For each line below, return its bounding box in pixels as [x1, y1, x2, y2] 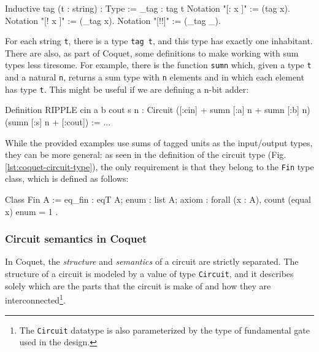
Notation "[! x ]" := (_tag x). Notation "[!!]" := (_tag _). [5, 14, 221, 26]
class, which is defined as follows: [5, 172, 129, 185]
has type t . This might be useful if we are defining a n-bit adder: [5, 82, 249, 95]
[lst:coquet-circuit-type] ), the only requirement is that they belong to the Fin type [5, 160, 314, 173]
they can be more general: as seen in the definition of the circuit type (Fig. [5, 148, 286, 161]
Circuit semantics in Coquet [5, 231, 147, 246]
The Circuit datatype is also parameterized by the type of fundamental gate [19, 323, 310, 336]
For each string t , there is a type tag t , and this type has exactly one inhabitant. [5, 34, 313, 47]
